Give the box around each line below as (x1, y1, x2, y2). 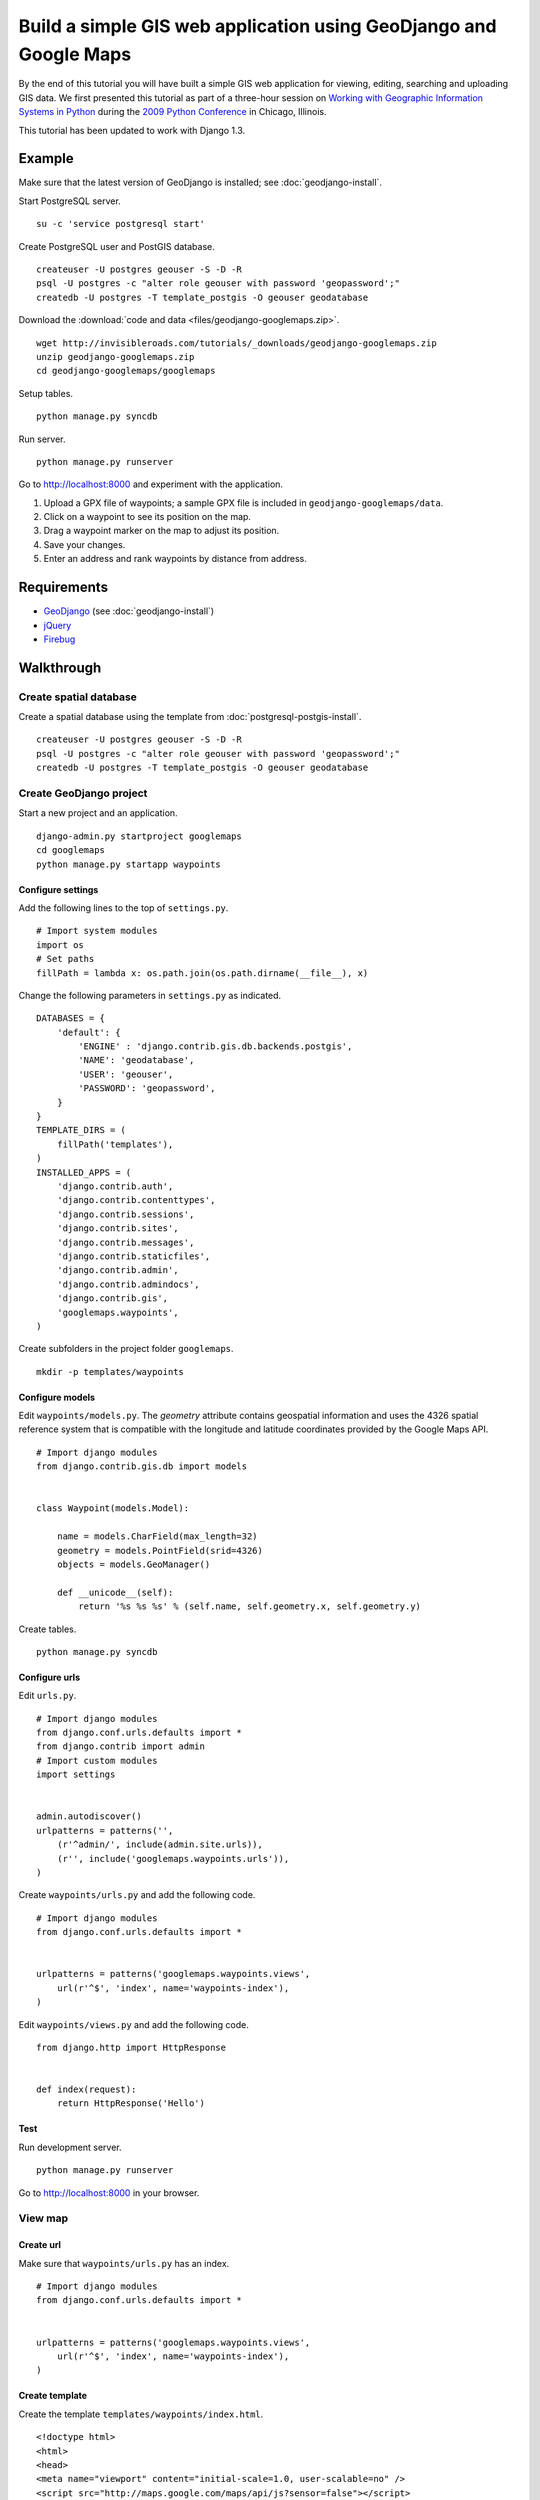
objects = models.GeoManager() (56, 1558, 211, 1570)
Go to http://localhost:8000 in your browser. (18, 2186, 200, 2199)
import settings (36, 1769, 116, 1780)
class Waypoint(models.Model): (36, 1503, 190, 1514)
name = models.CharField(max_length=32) (56, 1531, 259, 1542)
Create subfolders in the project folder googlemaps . (18, 1343, 234, 1355)
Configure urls (18, 1671, 80, 1683)
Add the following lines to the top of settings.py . (18, 901, 229, 914)
